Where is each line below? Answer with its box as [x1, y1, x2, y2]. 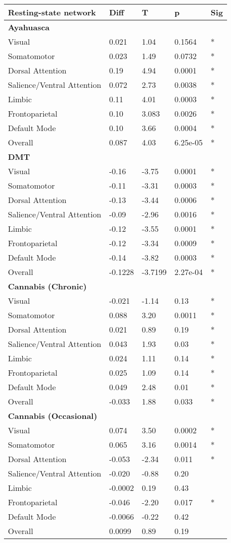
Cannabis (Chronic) [8, 280, 87, 292]
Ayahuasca [8, 21, 50, 33]
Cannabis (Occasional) [8, 410, 97, 421]
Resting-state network [8, 6, 96, 18]
